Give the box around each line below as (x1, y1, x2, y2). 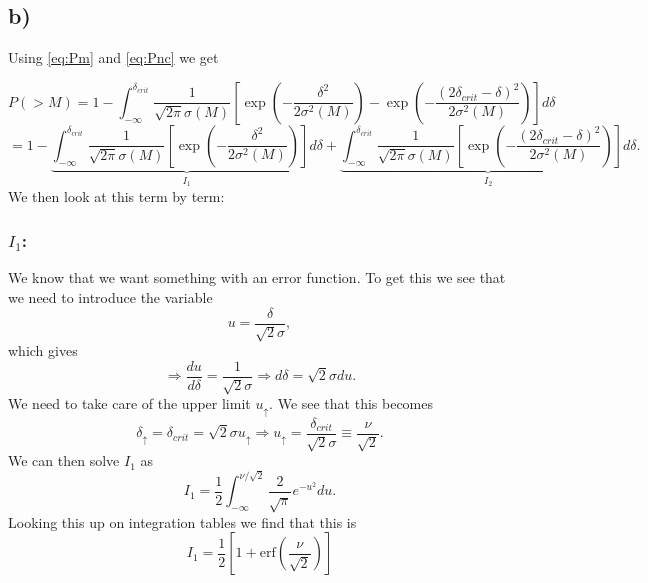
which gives (8, 340, 78, 361)
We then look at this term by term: (8, 185, 225, 206)
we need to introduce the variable (8, 287, 213, 308)
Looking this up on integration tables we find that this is (8, 511, 357, 532)
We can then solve (8, 450, 120, 471)
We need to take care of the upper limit (8, 393, 251, 414)
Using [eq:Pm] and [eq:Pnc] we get (8, 47, 219, 68)
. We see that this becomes (269, 393, 434, 414)
